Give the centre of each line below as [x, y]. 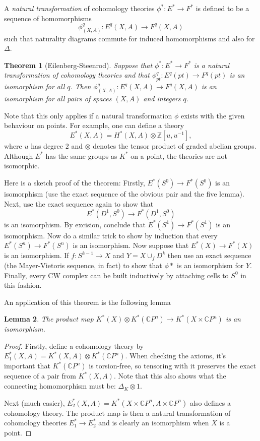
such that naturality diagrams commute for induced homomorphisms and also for [129, 38]
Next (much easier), [35, 402]
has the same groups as [81, 155]
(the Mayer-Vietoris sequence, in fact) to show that [83, 265]
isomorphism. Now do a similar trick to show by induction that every [111, 235]
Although [19, 155]
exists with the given [213, 115]
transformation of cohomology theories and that [77, 75]
